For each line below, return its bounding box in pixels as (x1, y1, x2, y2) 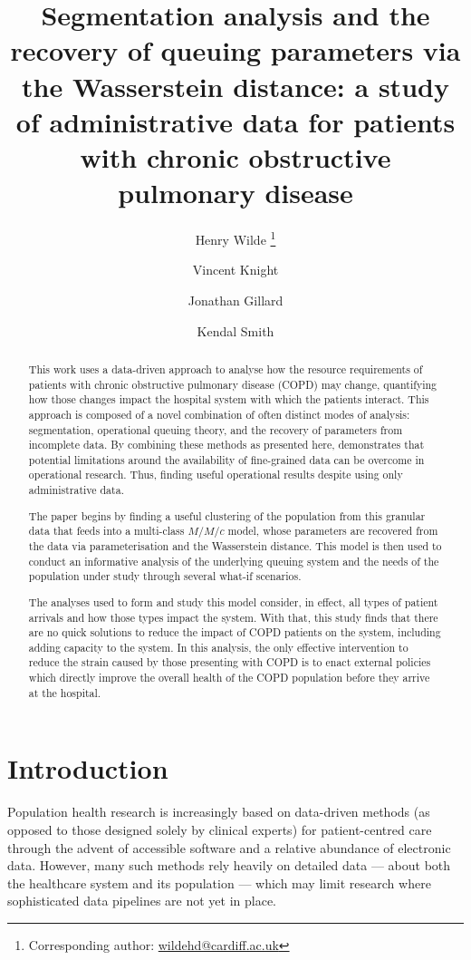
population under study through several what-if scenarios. (28, 568, 302, 584)
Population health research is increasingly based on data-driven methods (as (7, 802, 430, 821)
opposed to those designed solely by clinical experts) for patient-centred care (7, 819, 432, 839)
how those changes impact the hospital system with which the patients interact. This (28, 392, 429, 407)
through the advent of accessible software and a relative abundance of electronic (7, 838, 451, 857)
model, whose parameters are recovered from (227, 523, 438, 538)
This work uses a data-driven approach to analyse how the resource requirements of (28, 361, 423, 376)
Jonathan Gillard (187, 290, 284, 309)
